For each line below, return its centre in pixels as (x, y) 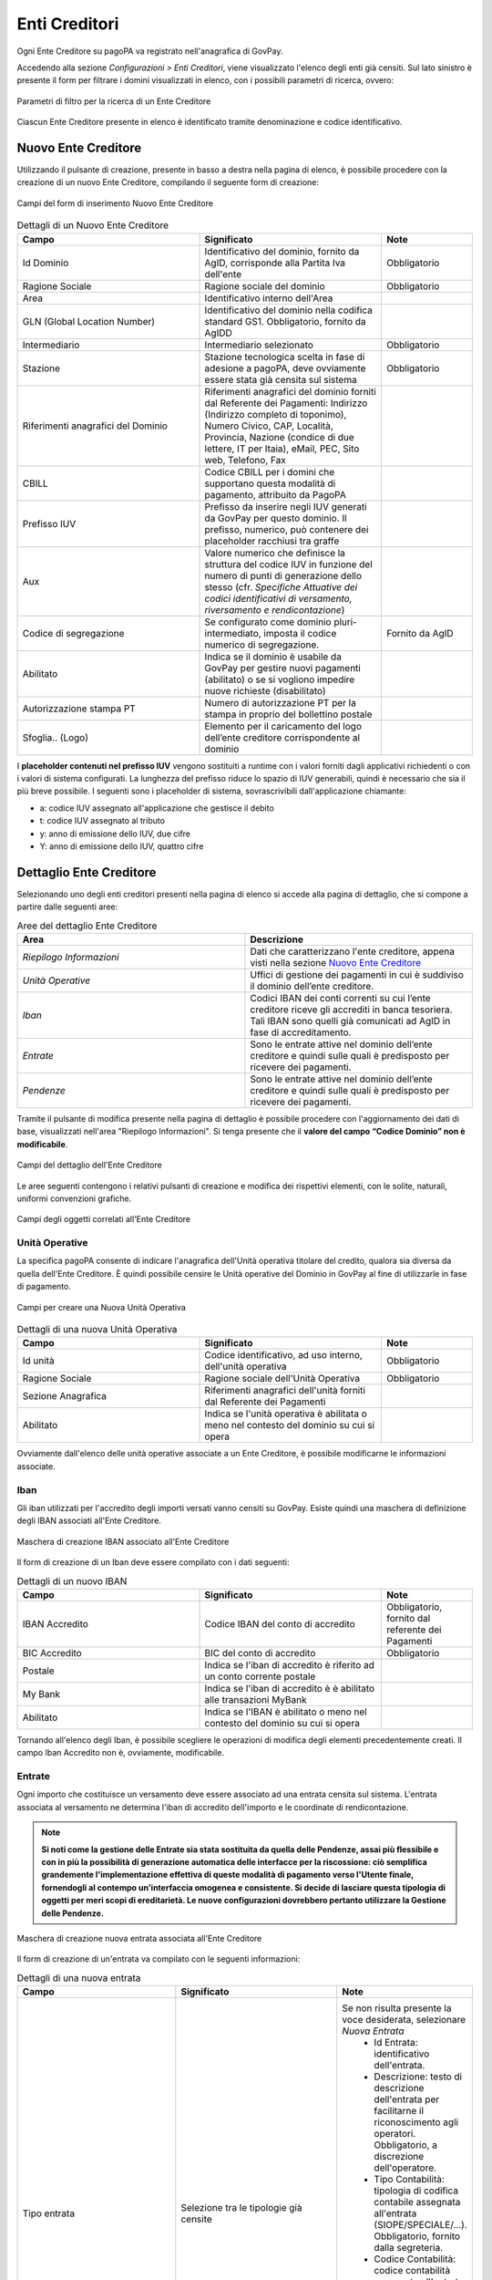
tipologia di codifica (416, 2191)
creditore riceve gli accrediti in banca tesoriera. (351, 1010)
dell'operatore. (405, 2168)
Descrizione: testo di (418, 2077)
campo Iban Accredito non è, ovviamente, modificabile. (121, 1753)
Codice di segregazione (73, 633)
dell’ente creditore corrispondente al (282, 737)
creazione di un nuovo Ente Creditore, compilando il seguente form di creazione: (168, 182)
